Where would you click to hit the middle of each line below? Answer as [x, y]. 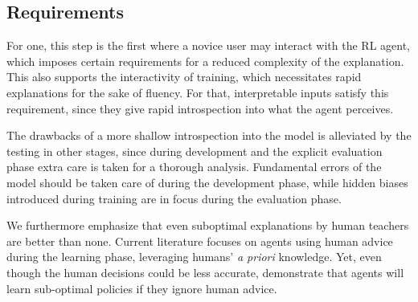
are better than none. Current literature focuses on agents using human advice [200, 241]
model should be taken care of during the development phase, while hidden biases [207, 182]
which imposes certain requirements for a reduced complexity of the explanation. [205, 61]
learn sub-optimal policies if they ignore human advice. [142, 288]
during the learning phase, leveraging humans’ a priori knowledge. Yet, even [194, 257]
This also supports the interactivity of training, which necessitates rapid [184, 77]
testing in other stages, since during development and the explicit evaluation [195, 151]
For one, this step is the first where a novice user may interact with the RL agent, [208, 45]
